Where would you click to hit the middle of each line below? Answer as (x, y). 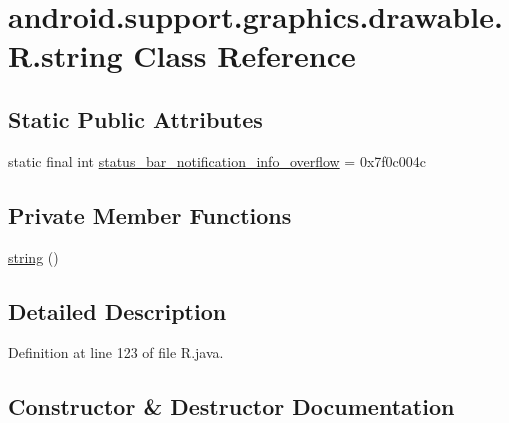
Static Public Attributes (135, 118)
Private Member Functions (150, 214)
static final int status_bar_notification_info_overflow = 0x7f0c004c (217, 160)
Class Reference (244, 55)
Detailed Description (117, 310)
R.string (65, 55)
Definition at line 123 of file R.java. (116, 352)
